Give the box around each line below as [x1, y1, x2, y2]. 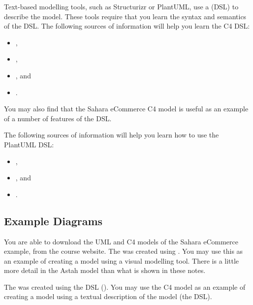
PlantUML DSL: [4, 139, 54, 149]
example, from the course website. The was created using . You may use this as [4, 246, 243, 256]
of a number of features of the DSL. [4, 113, 112, 123]
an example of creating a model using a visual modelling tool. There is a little [4, 255, 239, 266]
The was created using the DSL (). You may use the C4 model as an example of [4, 281, 246, 292]
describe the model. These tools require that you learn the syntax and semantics [4, 11, 247, 21]
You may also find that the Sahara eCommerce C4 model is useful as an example [4, 103, 249, 114]
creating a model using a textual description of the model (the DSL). [4, 291, 212, 302]
